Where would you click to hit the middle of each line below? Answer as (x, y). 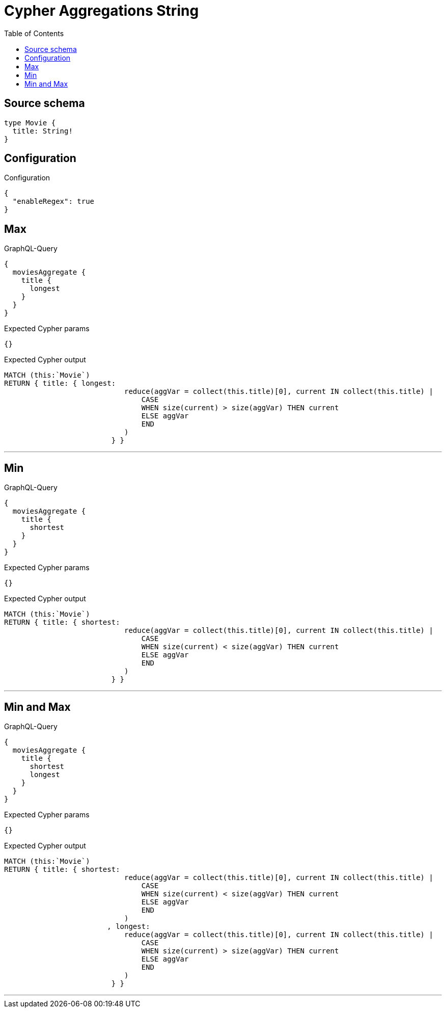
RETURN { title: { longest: (60, 383)
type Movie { (30, 123)
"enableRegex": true (53, 202)
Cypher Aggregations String (102, 11)
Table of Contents (34, 33)
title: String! (43, 131)
